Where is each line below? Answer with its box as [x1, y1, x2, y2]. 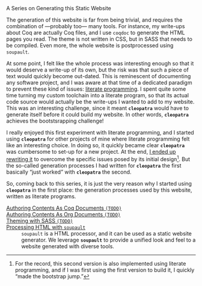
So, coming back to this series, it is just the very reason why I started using [6, 180, 192, 187]
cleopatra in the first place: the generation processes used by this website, [6, 186, 192, 193]
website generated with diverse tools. [21, 242, 114, 250]
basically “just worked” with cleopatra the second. [6, 168, 132, 175]
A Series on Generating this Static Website [6, 5, 111, 11]
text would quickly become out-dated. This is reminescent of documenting [6, 73, 191, 79]
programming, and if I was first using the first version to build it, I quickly [14, 266, 195, 273]
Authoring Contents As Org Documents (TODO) [6, 210, 121, 218]
